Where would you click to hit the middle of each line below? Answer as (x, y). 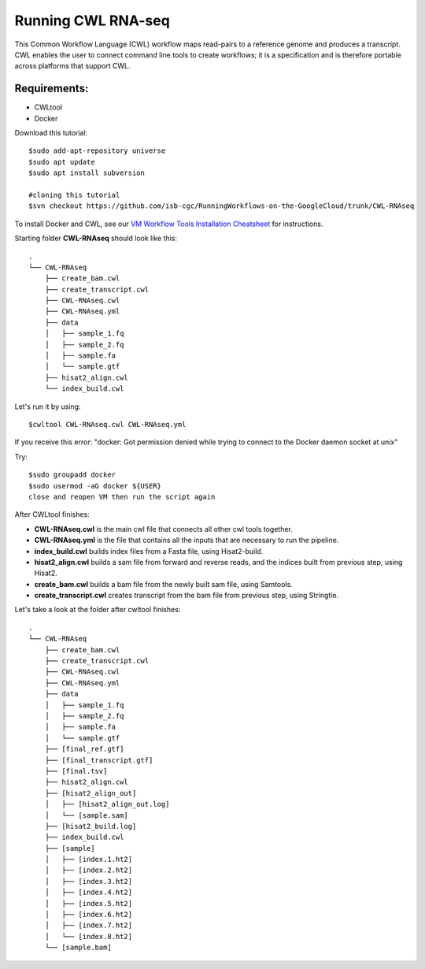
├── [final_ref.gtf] (84, 749)
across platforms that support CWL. (72, 66)
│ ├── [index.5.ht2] (89, 903)
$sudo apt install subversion (87, 173)
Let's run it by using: (48, 407)
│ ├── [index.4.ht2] (89, 893)
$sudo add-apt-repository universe (97, 151)
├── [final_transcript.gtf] (99, 760)
